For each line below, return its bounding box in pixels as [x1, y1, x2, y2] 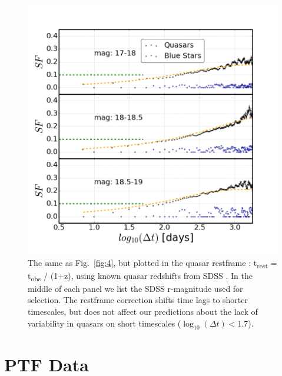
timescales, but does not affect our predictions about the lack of [28, 305, 258, 318]
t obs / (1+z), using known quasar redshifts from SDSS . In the [28, 269, 253, 283]
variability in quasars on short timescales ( [28, 317, 181, 329]
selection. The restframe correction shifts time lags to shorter [28, 294, 248, 306]
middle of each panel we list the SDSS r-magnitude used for [28, 282, 243, 294]
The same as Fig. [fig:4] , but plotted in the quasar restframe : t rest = [28, 256, 277, 270]
